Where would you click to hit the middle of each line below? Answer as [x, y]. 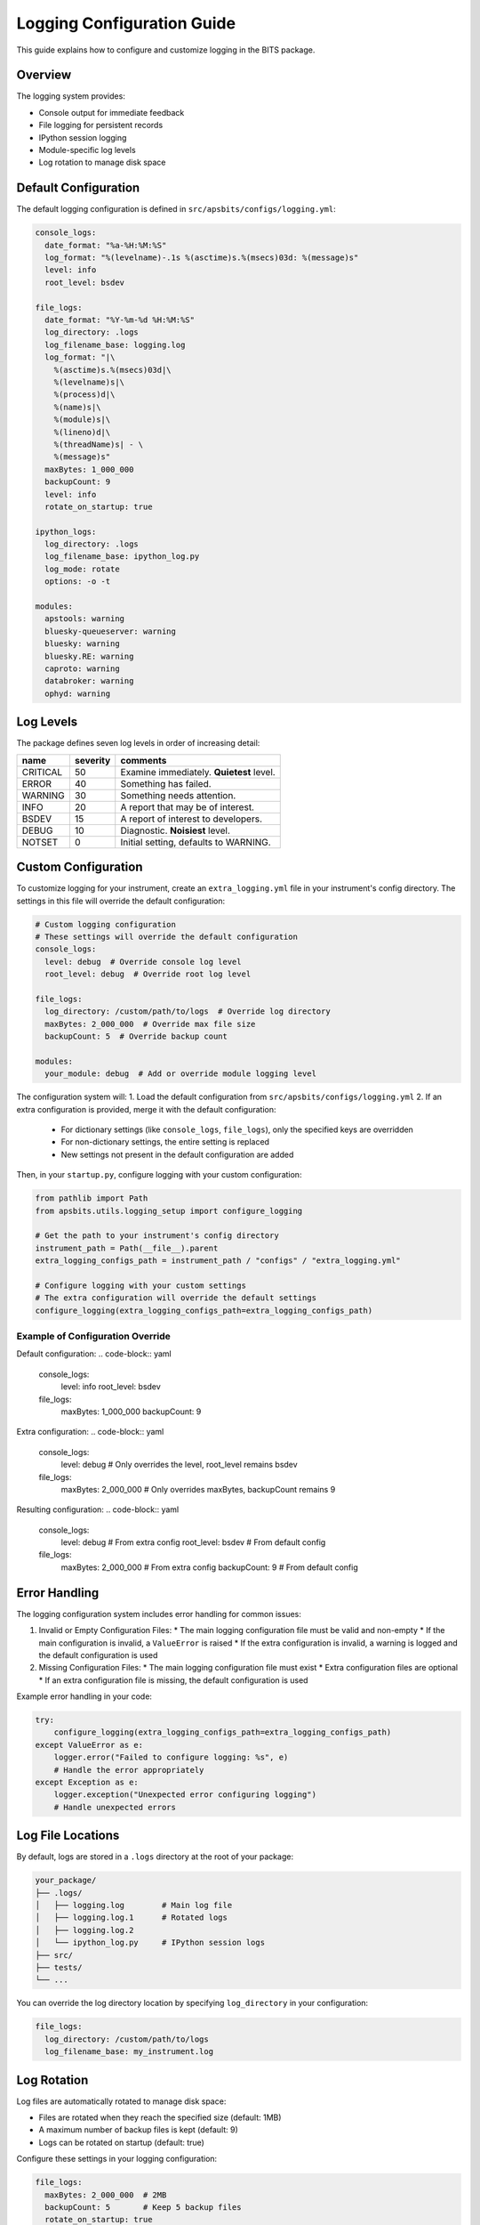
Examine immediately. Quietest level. [198, 772]
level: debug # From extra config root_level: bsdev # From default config [193, 1542]
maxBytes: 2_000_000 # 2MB [106, 2195]
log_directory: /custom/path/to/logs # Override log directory [188, 1011]
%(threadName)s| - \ [99, 444]
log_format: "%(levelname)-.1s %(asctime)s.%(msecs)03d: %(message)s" [202, 258]
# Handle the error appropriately [129, 1770]
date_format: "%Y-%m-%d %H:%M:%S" [120, 320]
